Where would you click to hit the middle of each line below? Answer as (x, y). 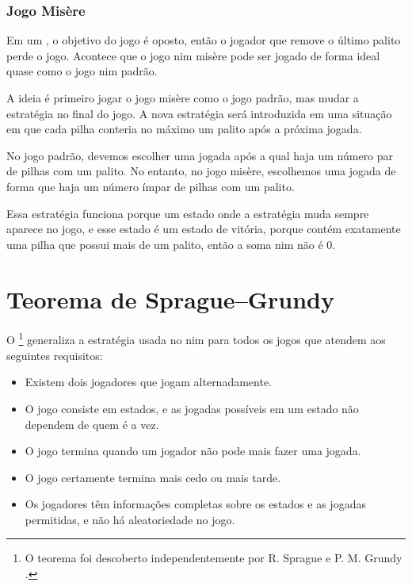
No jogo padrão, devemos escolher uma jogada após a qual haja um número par (200, 155)
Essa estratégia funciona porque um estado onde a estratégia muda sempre (188, 213)
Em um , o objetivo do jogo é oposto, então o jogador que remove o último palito (204, 40)
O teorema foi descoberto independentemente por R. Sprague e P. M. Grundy (214, 558)
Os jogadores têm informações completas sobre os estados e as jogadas (195, 504)
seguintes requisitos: (55, 355)
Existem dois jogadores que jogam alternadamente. (149, 382)
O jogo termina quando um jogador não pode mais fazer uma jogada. (193, 451)
